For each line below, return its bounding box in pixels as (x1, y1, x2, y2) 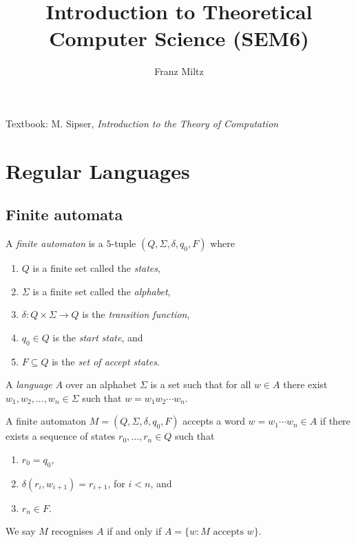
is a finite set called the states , (32, 261, 160, 275)
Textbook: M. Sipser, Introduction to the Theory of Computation (6, 116, 279, 130)
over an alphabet (65, 377, 137, 392)
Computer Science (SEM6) (49, 24, 309, 52)
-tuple (111, 236, 136, 251)
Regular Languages (6, 156, 190, 184)
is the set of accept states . (52, 354, 160, 368)
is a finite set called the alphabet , (32, 284, 171, 298)
